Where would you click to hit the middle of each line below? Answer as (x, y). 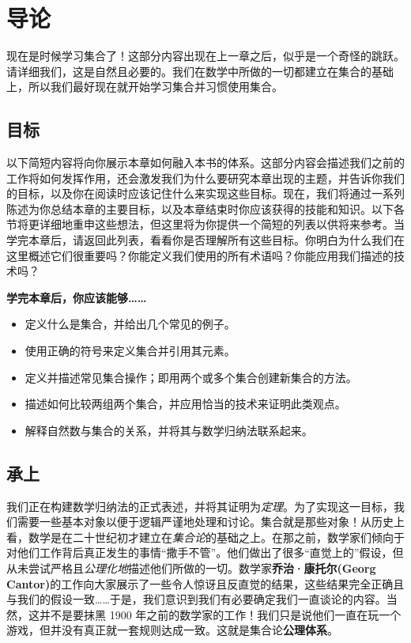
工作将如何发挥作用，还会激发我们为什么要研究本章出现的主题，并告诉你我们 (205, 178)
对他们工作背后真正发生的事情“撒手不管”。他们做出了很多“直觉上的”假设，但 (205, 552)
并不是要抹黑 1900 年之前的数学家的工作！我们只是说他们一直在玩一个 (220, 614)
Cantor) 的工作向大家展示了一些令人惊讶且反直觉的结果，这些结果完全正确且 (205, 583)
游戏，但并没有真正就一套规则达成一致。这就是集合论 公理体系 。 (172, 630)
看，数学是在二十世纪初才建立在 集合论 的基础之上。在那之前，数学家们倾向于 (205, 537)
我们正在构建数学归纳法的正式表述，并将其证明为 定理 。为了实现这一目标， (200, 506)
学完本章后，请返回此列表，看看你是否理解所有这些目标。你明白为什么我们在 (205, 240)
